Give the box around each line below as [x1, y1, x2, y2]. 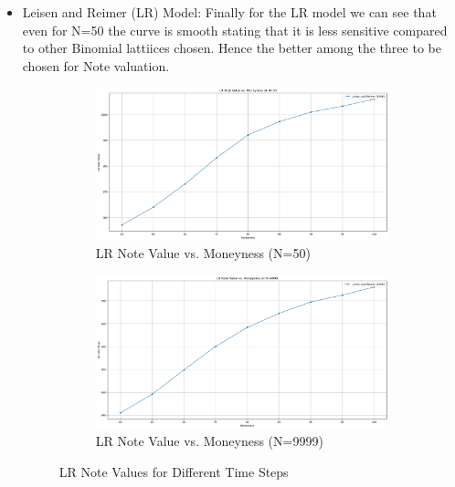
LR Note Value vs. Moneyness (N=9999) [95, 431, 323, 451]
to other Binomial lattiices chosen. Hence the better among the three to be [22, 38, 441, 57]
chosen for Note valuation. [22, 56, 170, 75]
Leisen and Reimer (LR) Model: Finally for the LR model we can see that [22, 3, 437, 21]
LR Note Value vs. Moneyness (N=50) [95, 243, 311, 263]
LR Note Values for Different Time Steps [58, 461, 289, 481]
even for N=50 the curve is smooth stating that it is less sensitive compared [22, 20, 448, 39]
